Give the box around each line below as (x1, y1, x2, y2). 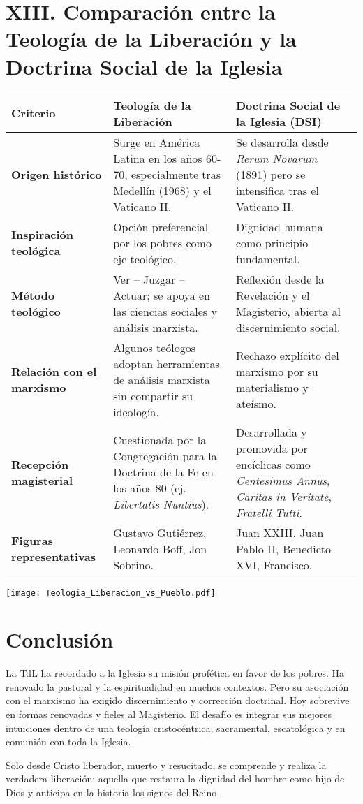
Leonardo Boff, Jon (113, 540, 207, 557)
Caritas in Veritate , (236, 488, 332, 504)
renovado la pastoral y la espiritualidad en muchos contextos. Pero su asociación (6, 679, 349, 694)
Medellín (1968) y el (113, 182, 212, 198)
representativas (11, 548, 96, 564)
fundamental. (236, 250, 300, 267)
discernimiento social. (236, 319, 341, 335)
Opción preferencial (113, 218, 209, 235)
